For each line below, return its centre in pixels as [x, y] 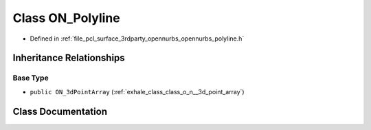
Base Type [31, 78]
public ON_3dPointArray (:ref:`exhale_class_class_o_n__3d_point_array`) [137, 91]
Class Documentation [60, 111]
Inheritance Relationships [69, 58]
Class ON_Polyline [66, 18]
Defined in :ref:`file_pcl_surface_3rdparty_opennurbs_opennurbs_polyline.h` [137, 39]
